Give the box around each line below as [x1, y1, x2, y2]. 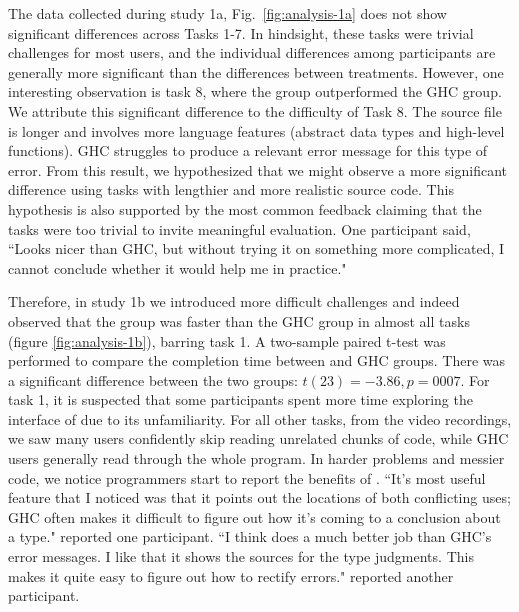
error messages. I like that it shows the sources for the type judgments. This [8, 546, 474, 567]
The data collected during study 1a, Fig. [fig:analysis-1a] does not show [8, 3, 447, 23]
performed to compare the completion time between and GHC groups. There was [8, 350, 506, 371]
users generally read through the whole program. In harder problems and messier [8, 448, 505, 469]
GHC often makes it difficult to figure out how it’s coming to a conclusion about [8, 506, 501, 527]
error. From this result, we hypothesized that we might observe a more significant [8, 159, 507, 180]
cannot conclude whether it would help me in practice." [8, 257, 347, 278]
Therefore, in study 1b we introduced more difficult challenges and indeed [8, 291, 460, 312]
